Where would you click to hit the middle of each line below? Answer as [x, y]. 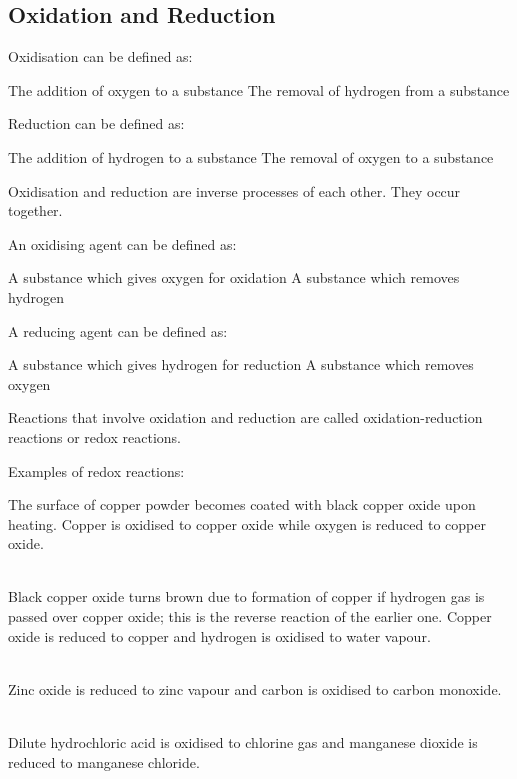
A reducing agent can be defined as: [118, 330]
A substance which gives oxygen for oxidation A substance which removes [234, 277]
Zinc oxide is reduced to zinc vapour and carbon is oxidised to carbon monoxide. [255, 688]
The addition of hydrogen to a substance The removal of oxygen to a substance [251, 156]
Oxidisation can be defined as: [100, 56]
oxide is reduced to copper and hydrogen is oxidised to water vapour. [219, 635]
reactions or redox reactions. [94, 436]
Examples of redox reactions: [96, 470]
